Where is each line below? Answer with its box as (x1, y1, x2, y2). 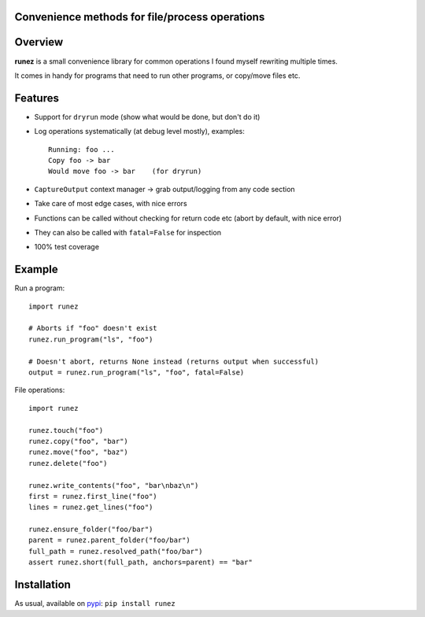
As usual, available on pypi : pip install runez (14, 599, 176, 608)
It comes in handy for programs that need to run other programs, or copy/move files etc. (14, 71, 301, 80)
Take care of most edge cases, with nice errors (34, 199, 188, 209)
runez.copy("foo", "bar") (28, 437, 129, 445)
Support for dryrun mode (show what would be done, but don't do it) (34, 112, 261, 121)
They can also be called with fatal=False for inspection (34, 227, 222, 237)
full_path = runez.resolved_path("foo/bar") (28, 547, 204, 556)
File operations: (14, 386, 65, 395)
